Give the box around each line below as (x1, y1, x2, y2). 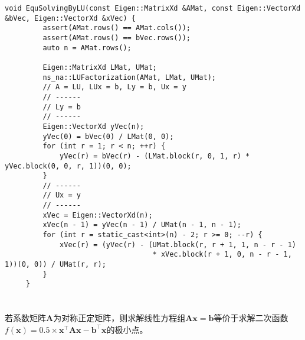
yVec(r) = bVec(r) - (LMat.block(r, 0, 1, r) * (60, 151, 250, 160)
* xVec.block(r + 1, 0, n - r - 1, (152, 250, 292, 259)
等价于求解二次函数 (214, 312, 288, 324)
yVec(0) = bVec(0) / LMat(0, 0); (42, 132, 174, 141)
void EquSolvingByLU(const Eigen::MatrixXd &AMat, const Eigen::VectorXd (5, 4, 301, 12)
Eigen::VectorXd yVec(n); (42, 122, 145, 131)
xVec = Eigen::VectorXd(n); (42, 211, 153, 219)
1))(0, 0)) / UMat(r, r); (5, 260, 106, 269)
